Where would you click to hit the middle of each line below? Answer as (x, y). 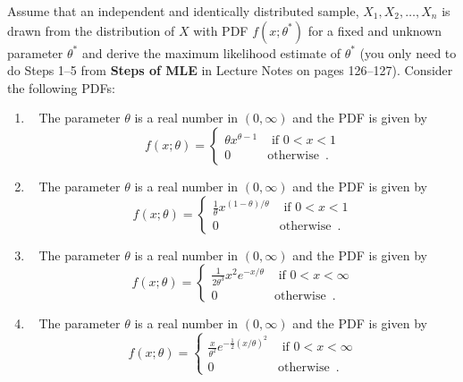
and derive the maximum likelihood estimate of (211, 52)
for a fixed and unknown (375, 30)
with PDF (221, 30)
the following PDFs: (61, 87)
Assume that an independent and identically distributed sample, (183, 11)
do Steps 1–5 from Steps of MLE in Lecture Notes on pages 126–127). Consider (230, 70)
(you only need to (408, 52)
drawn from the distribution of (91, 30)
